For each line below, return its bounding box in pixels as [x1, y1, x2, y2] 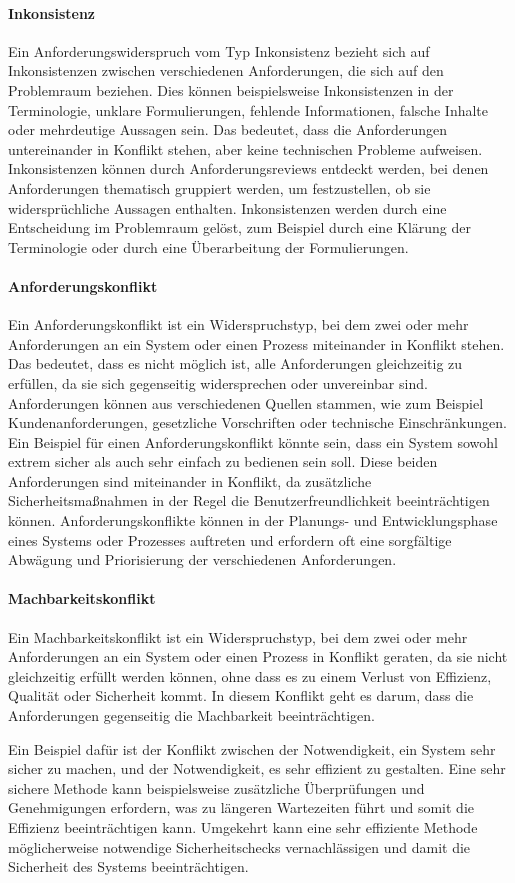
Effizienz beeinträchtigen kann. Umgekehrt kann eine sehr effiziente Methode [8, 816, 478, 837]
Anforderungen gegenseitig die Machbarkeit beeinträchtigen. [8, 705, 375, 726]
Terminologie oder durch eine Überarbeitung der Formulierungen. [8, 236, 409, 257]
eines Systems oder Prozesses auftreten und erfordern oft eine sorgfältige [8, 529, 452, 550]
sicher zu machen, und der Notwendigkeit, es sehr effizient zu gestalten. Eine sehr [8, 758, 506, 779]
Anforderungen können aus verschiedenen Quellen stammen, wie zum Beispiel [8, 392, 484, 413]
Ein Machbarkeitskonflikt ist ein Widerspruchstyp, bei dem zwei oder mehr [8, 626, 468, 647]
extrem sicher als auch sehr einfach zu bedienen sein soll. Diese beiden [8, 451, 438, 472]
